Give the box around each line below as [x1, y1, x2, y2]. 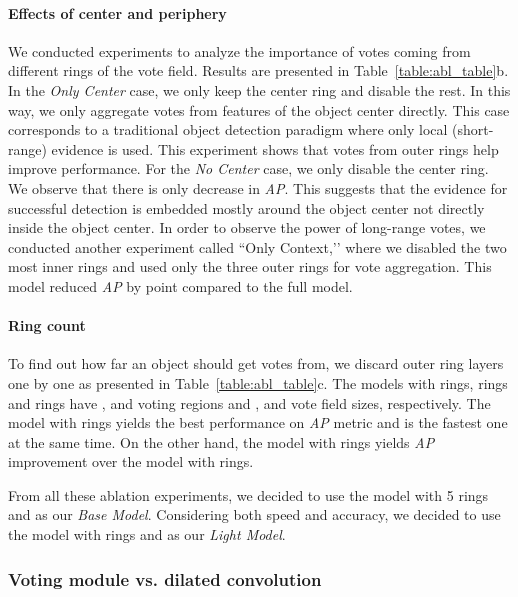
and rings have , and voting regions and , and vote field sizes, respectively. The [8, 392, 491, 413]
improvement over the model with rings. [8, 451, 254, 472]
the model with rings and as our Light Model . [8, 524, 286, 545]
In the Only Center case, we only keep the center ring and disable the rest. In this [8, 79, 511, 100]
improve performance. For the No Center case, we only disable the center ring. [8, 158, 489, 179]
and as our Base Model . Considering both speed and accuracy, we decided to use [8, 504, 501, 525]
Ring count [8, 315, 86, 336]
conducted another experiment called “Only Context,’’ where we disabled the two [8, 236, 507, 257]
